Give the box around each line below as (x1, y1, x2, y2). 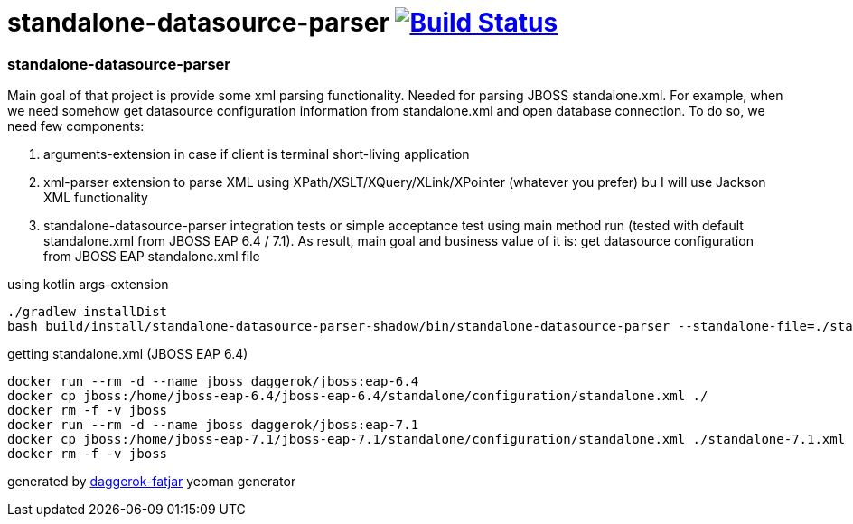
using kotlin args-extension (7, 276, 169, 293)
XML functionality (43, 190, 148, 206)
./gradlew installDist (7, 304, 168, 320)
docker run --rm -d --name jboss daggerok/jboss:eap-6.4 (7, 374, 419, 389)
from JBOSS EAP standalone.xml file (43, 248, 260, 265)
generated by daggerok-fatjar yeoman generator (7, 473, 296, 490)
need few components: (7, 118, 145, 135)
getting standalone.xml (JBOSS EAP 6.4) (7, 346, 248, 362)
